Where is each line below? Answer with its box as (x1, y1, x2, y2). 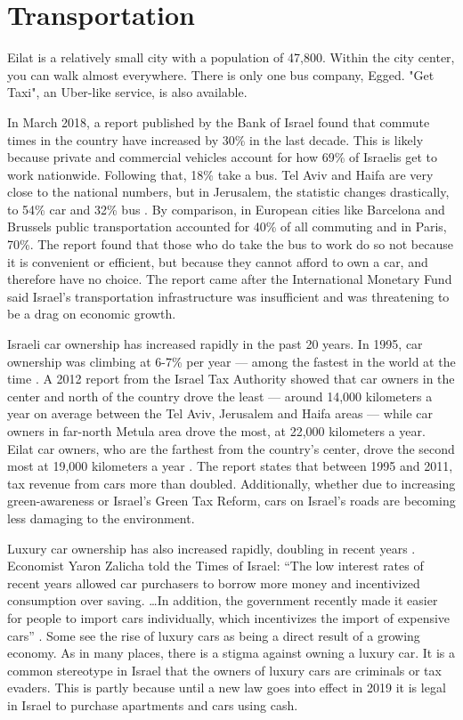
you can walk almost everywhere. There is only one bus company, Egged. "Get (7, 65, 435, 84)
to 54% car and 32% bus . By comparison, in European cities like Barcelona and (7, 199, 445, 218)
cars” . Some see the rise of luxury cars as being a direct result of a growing (7, 626, 420, 644)
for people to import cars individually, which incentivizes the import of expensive (7, 608, 451, 627)
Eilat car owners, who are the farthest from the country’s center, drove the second (7, 439, 455, 457)
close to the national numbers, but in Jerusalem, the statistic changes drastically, (7, 182, 450, 201)
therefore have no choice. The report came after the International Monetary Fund (7, 270, 452, 288)
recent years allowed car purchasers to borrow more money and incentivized (7, 573, 420, 592)
